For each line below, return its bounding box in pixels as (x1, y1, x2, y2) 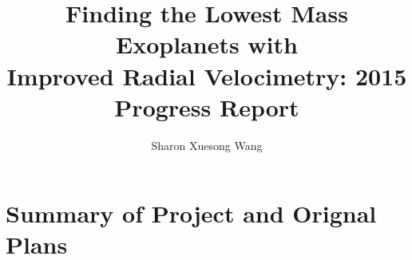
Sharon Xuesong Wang (151, 136, 263, 153)
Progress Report (114, 90, 299, 123)
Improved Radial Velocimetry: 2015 (6, 59, 407, 92)
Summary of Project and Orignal (6, 197, 377, 230)
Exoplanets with (116, 28, 298, 61)
